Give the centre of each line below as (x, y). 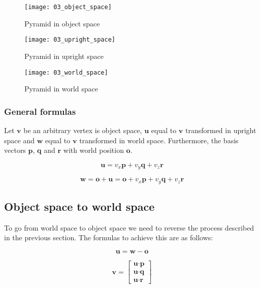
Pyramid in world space (61, 89)
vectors (15, 150)
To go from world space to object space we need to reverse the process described (129, 227)
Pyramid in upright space (64, 56)
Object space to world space (79, 206)
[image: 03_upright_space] (70, 40)
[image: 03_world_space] (66, 72)
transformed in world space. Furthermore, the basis (159, 140)
